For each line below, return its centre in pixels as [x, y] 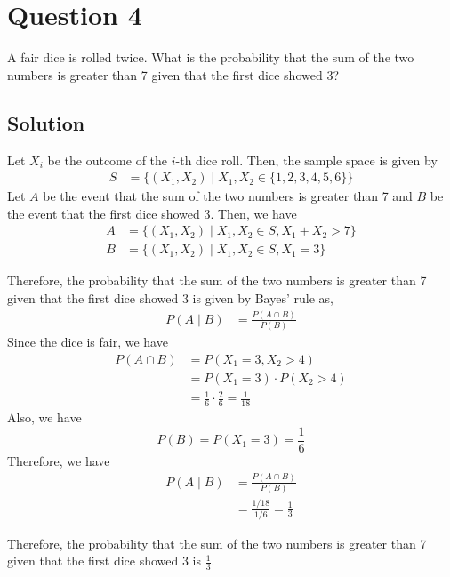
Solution [46, 122]
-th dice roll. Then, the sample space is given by [306, 160]
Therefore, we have [59, 460]
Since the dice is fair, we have [88, 342]
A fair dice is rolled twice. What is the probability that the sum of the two [211, 57]
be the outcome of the [108, 160]
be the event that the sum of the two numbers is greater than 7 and [228, 196]
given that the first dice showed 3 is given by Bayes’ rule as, [170, 297]
